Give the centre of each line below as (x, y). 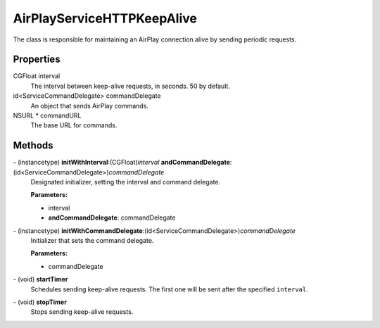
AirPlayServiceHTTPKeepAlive (105, 18)
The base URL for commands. (74, 125)
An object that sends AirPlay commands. (90, 106)
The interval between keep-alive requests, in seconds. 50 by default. (130, 86)
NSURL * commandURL (47, 115)
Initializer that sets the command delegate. (92, 241)
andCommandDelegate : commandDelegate (112, 217)
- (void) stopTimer (40, 302)
